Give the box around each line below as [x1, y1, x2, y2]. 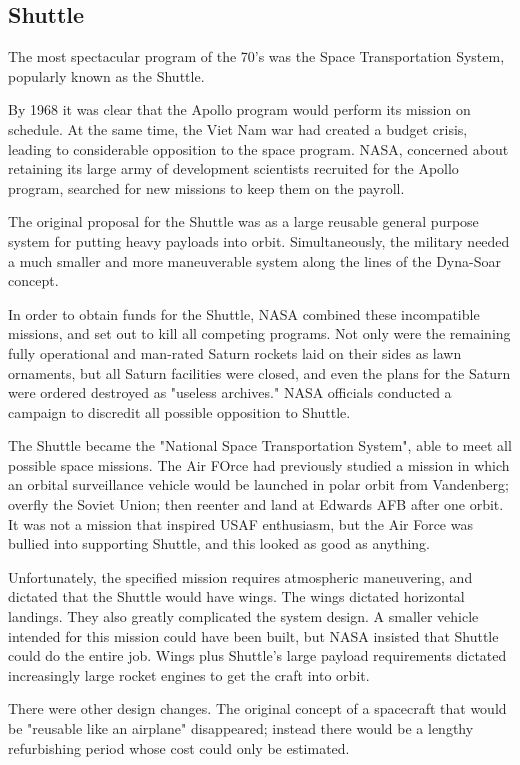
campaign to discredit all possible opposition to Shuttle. [8, 401, 351, 422]
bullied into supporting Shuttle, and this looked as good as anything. [8, 533, 430, 554]
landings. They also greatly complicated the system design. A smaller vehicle [8, 606, 479, 627]
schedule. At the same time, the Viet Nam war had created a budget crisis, [8, 118, 468, 139]
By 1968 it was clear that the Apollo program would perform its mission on [8, 99, 471, 120]
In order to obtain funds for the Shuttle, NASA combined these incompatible [8, 303, 480, 324]
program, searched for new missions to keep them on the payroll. [8, 177, 405, 198]
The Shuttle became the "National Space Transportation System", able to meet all [8, 435, 512, 456]
